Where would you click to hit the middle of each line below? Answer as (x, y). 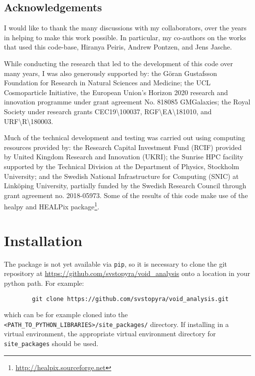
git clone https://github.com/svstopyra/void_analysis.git (130, 299)
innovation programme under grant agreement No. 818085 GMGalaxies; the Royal (127, 102)
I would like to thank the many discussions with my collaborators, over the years (125, 28)
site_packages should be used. (51, 343)
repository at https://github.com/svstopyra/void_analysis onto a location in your (127, 273)
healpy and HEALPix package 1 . (52, 206)
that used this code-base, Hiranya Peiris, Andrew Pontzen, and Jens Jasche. (118, 47)
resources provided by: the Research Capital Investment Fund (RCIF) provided (123, 147)
